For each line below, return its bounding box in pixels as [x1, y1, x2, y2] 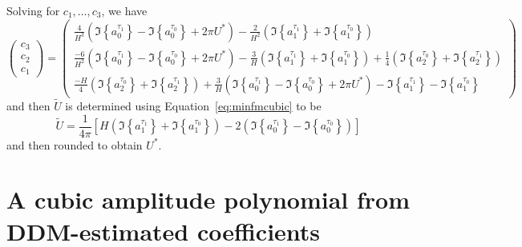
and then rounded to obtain [6, 136, 143, 153]
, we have [101, 2, 148, 18]
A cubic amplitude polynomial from [6, 183, 411, 216]
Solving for [6, 2, 60, 18]
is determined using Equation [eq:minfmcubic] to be [65, 97, 322, 114]
